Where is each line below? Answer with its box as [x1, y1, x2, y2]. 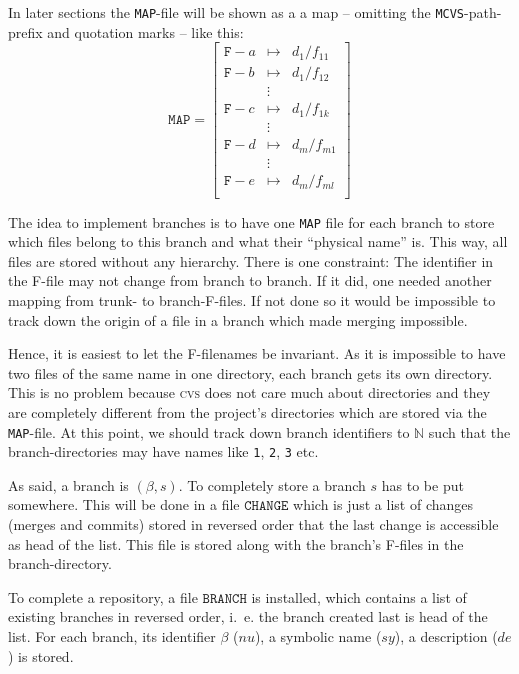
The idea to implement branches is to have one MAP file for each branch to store [8, 211, 495, 232]
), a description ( [394, 626, 498, 646]
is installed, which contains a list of [251, 586, 467, 607]
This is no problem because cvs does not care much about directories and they [8, 382, 491, 403]
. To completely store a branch [178, 474, 366, 495]
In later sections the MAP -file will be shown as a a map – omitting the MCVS [8, 2, 465, 22]
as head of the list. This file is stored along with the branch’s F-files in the [8, 533, 464, 554]
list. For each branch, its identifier [8, 626, 216, 646]
